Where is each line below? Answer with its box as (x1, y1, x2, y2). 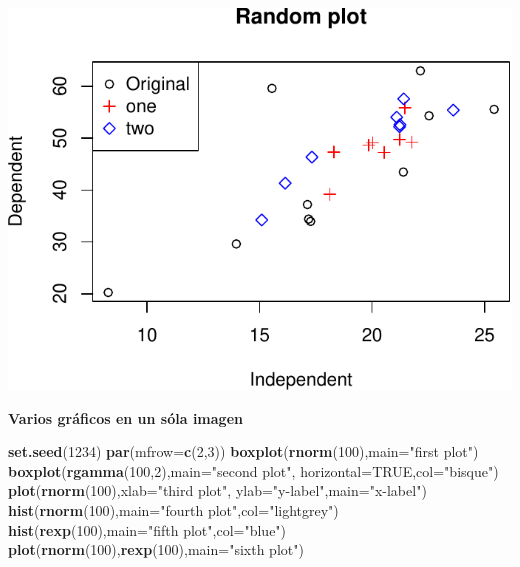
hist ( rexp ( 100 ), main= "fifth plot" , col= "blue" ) (8, 519, 287, 540)
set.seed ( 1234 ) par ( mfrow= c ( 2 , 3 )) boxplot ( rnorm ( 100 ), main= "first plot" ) (8, 441, 479, 462)
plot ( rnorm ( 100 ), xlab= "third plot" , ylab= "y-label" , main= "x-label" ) (8, 480, 427, 501)
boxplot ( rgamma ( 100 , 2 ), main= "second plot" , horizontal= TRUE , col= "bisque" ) (8, 460, 499, 481)
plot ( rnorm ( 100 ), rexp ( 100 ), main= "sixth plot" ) (8, 539, 304, 560)
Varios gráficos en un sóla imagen (8, 407, 243, 428)
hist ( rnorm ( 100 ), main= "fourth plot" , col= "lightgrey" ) (8, 500, 339, 521)
